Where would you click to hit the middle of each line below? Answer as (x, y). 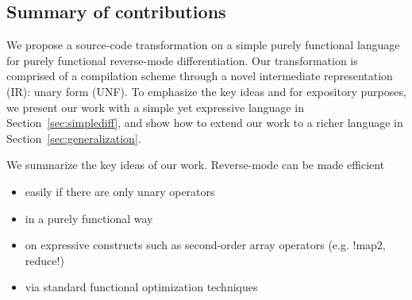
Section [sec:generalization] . (74, 138)
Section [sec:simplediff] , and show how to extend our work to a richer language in (205, 123)
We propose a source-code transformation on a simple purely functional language (203, 45)
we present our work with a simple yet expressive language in (155, 107)
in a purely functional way (89, 218)
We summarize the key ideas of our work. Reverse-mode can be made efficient (196, 165)
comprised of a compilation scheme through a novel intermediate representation (200, 76)
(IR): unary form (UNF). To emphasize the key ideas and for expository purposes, (206, 91)
